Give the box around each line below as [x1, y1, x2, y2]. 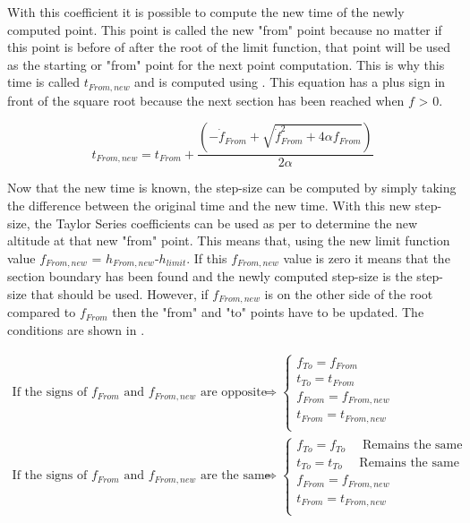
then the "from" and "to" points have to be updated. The [112, 303, 424, 322]
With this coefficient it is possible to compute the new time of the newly [7, 3, 405, 21]
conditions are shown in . [7, 320, 145, 339]
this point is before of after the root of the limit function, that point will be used [7, 38, 451, 56]
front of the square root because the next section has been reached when [7, 90, 405, 109]
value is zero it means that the [283, 248, 450, 267]
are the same [200, 469, 270, 483]
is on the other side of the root [264, 284, 433, 303]
